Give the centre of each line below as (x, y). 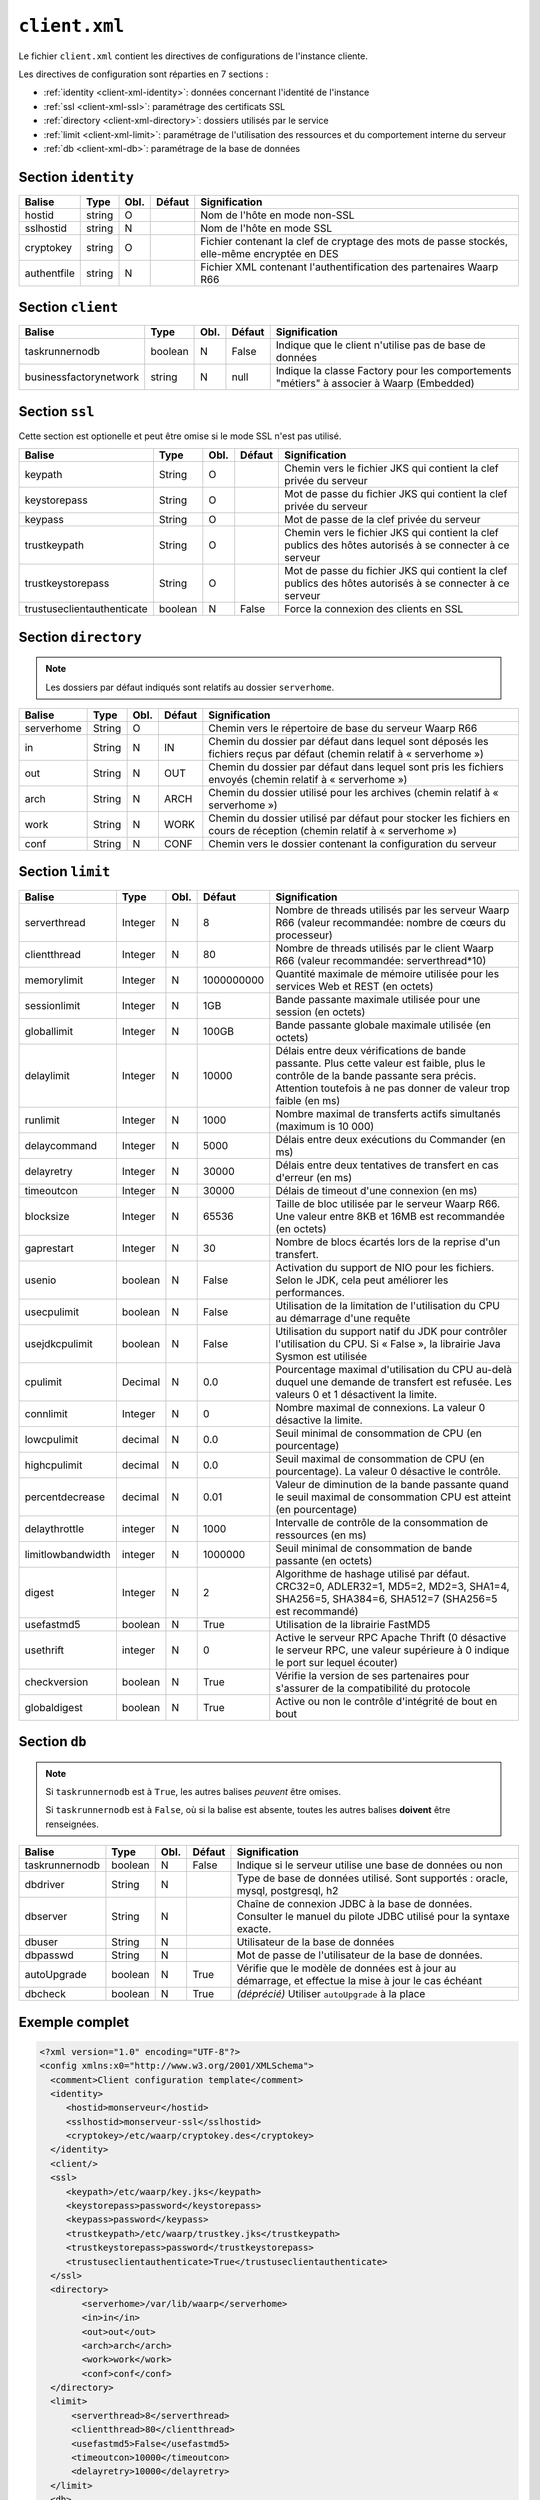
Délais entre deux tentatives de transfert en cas (387, 1165)
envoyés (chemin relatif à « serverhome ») (308, 780)
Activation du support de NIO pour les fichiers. (385, 1267)
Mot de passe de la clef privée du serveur (382, 520)
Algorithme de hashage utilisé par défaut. (372, 1573)
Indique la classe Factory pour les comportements (393, 371)
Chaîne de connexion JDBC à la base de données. (354, 1904)
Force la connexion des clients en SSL (374, 609)
